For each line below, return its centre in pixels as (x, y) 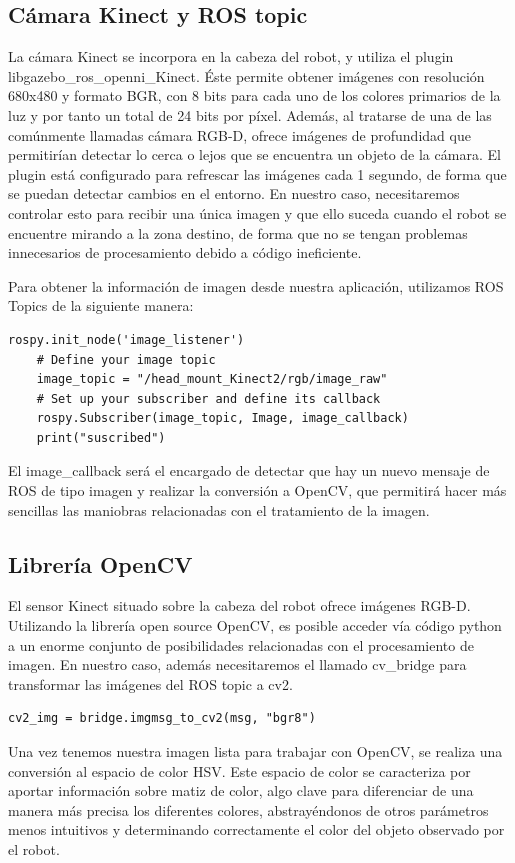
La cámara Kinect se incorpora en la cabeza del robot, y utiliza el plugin (231, 56)
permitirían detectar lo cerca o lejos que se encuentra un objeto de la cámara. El (254, 154)
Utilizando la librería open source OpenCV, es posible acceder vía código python (255, 625)
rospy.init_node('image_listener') (126, 339)
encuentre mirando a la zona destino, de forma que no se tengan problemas (238, 232)
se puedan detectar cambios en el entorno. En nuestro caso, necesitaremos (234, 193)
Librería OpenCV (100, 563)
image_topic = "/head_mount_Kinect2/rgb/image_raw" (212, 379)
